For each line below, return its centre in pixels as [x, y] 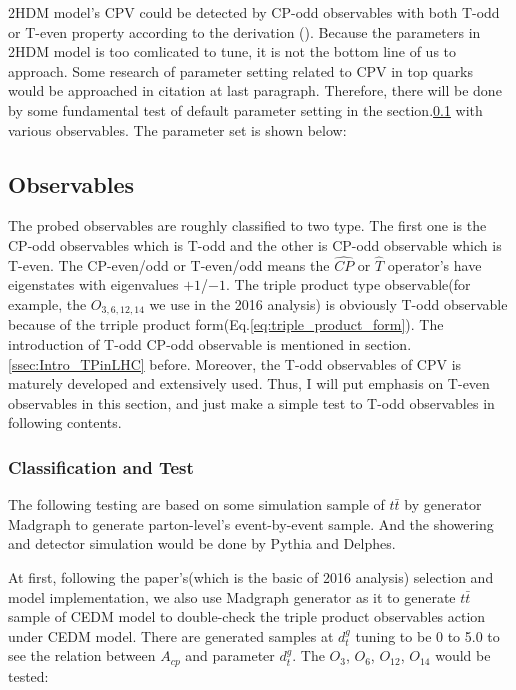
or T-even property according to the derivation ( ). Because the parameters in [244, 31]
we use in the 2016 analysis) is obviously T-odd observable [328, 303]
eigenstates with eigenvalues [93, 284]
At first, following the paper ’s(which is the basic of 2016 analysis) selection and [251, 576]
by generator [443, 504]
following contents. [65, 422]
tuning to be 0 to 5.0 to [427, 635]
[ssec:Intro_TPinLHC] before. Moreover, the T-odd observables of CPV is [235, 363]
